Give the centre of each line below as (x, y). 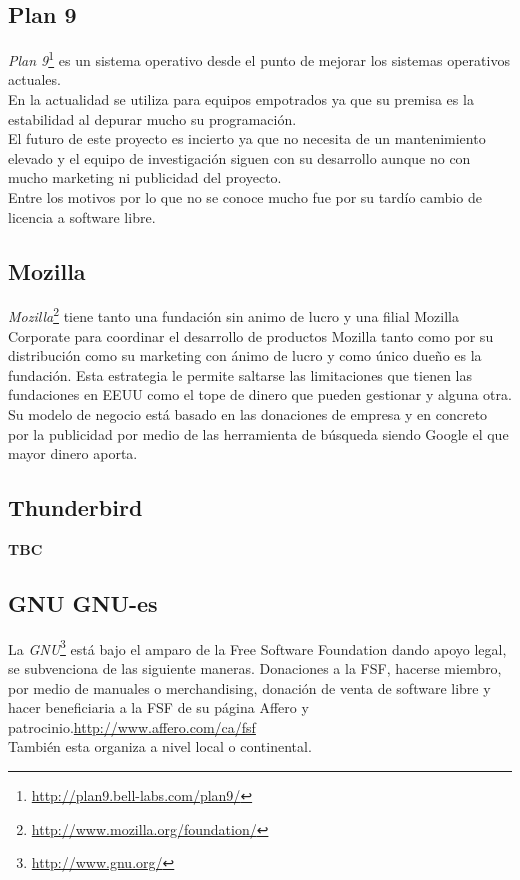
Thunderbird (75, 507)
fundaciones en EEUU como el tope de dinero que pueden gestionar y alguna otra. (260, 394)
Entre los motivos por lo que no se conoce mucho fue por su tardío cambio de (245, 197)
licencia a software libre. (82, 216)
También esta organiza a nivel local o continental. (160, 746)
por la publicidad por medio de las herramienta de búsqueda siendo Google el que (258, 433)
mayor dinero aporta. (73, 453)
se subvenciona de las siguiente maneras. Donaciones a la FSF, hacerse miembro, (255, 668)
